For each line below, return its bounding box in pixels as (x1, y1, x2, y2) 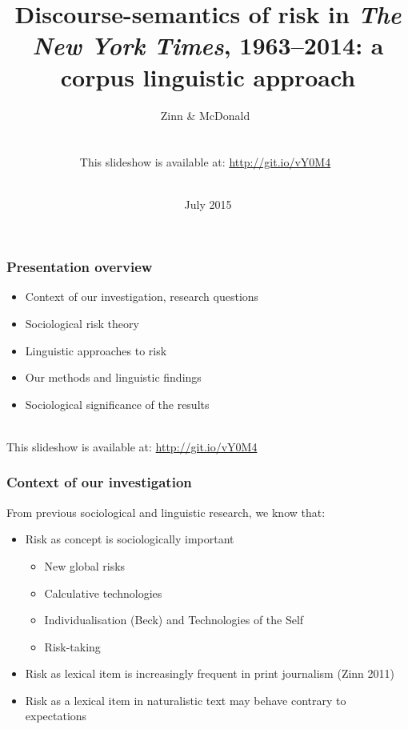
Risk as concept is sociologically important (25, 531, 234, 547)
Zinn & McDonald (160, 106, 250, 123)
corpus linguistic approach (60, 60, 356, 93)
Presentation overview (6, 257, 153, 277)
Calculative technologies (44, 584, 162, 601)
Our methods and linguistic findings (25, 369, 202, 386)
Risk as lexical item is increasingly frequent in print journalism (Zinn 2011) (25, 665, 394, 682)
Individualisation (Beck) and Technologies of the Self (44, 611, 304, 628)
